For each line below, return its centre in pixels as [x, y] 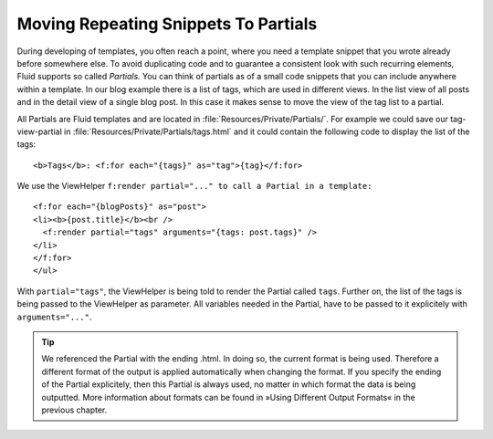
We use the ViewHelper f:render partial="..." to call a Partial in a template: [194, 186]
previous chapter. [74, 410]
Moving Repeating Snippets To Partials [167, 24]
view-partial [40, 131]
